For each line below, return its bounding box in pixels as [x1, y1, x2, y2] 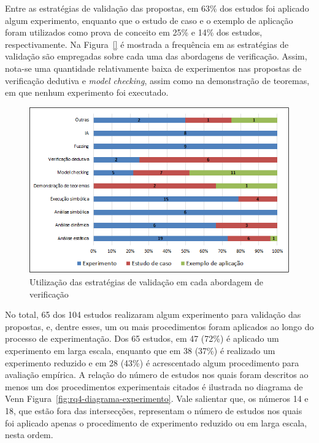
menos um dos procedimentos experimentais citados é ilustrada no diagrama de [5, 380, 303, 393]
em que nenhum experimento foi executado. [5, 86, 169, 99]
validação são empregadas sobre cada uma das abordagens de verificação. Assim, [5, 50, 307, 63]
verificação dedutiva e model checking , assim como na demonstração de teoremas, [5, 74, 310, 87]
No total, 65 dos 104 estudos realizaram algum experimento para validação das [5, 308, 301, 321]
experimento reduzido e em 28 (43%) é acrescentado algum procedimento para [5, 356, 299, 369]
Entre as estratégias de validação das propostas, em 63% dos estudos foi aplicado [5, 2, 309, 14]
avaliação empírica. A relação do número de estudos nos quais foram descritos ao [5, 368, 309, 381]
